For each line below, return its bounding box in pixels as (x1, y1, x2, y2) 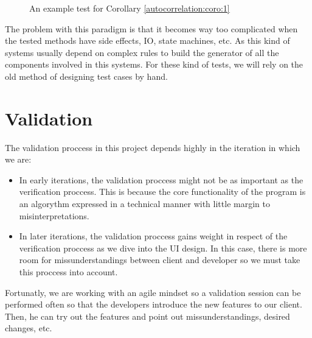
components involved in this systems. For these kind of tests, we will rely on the (5, 58, 303, 71)
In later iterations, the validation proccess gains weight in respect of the (19, 230, 288, 242)
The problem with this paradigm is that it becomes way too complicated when (5, 22, 298, 35)
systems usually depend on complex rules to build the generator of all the (5, 46, 279, 58)
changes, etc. (5, 322, 52, 334)
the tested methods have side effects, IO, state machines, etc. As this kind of (5, 34, 290, 47)
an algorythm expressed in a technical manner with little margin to (19, 197, 270, 210)
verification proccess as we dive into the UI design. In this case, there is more (19, 241, 307, 254)
